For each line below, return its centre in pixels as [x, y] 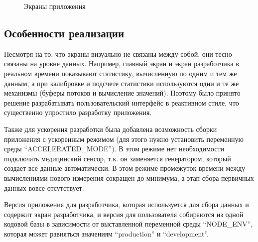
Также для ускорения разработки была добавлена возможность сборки [111, 129]
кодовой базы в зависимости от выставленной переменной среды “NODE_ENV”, [129, 224]
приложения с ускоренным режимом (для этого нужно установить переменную [124, 139]
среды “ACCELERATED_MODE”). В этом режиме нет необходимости [114, 149]
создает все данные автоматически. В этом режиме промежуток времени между [125, 168]
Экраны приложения [55, 6]
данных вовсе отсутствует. [44, 187]
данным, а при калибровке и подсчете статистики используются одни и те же [122, 83]
